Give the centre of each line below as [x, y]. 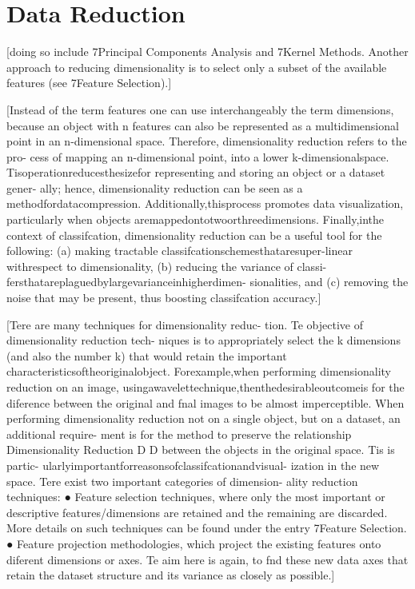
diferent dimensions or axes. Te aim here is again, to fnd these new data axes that [207, 559]
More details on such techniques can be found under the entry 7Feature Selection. [207, 528]
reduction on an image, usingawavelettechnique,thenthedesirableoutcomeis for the [206, 387]
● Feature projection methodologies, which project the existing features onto [194, 543]
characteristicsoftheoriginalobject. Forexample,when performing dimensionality [199, 371]
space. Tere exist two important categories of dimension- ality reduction [182, 481]
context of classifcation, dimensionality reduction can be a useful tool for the [194, 235]
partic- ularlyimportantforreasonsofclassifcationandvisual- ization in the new [193, 465]
